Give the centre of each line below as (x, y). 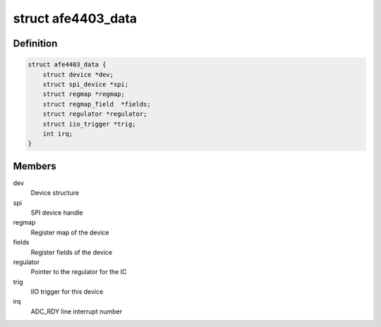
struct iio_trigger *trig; (90, 124)
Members (35, 166)
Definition (35, 43)
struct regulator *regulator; (95, 114)
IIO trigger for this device (67, 292)
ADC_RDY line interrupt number (77, 311)
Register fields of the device (72, 252)
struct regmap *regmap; (84, 94)
